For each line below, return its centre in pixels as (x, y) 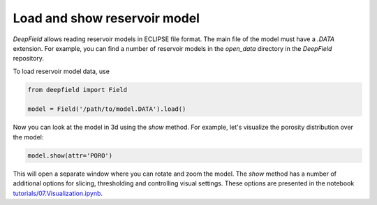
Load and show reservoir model (106, 18)
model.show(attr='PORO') (70, 155)
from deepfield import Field (77, 90)
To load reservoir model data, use (61, 71)
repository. (29, 59)
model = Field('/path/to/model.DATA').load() (107, 109)
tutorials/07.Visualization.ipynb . (58, 193)
